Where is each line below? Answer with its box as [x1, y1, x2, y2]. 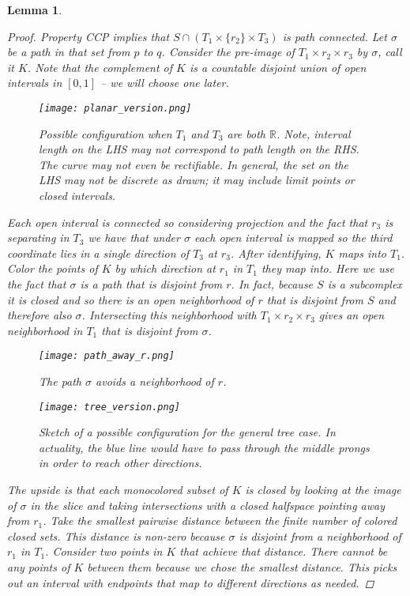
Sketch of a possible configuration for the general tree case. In [39, 424, 336, 440]
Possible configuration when [39, 125, 172, 141]
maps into [338, 244, 386, 261]
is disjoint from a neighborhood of [239, 527, 401, 544]
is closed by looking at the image [245, 481, 401, 498]
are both [227, 125, 265, 141]
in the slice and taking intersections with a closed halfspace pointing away [30, 496, 385, 513]
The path [39, 373, 82, 389]
